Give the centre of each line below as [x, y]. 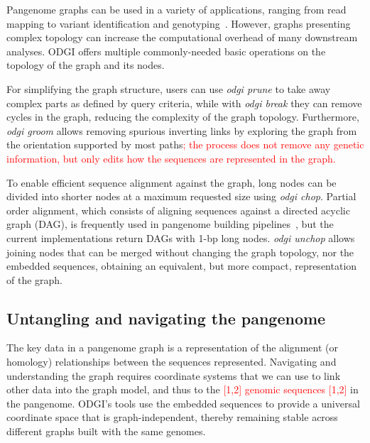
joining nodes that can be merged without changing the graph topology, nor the [180, 252]
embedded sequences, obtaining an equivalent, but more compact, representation [182, 266]
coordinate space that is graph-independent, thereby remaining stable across [172, 417]
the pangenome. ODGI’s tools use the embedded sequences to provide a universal [183, 403]
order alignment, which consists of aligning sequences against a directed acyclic [178, 210]
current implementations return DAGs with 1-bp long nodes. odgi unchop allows [181, 237]
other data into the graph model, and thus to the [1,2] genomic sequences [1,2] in [183, 389]
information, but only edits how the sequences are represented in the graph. [171, 158]
